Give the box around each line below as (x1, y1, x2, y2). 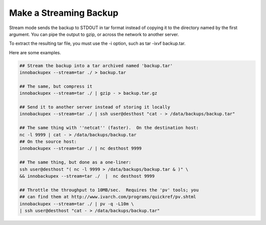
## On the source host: (19, 139, 77, 144)
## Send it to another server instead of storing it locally (19, 104, 170, 110)
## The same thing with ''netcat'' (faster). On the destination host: (19, 125, 199, 131)
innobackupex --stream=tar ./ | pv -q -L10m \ (19, 201, 134, 207)
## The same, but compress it (19, 83, 93, 89)
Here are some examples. (9, 49, 62, 55)
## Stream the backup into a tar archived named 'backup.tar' (19, 63, 173, 69)
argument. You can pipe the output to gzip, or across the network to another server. (9, 31, 179, 37)
